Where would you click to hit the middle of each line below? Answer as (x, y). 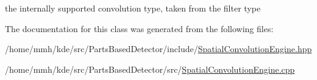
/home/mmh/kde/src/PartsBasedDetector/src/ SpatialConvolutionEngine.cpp (150, 69)
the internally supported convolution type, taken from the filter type (133, 8)
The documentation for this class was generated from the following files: (139, 28)
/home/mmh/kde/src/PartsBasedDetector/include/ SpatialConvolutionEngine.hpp (158, 49)
